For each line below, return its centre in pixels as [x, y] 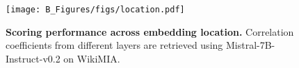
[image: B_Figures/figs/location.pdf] [95, 10]
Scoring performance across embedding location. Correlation [150, 31]
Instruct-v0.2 [33, 58]
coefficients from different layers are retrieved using [114, 45]
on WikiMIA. [92, 58]
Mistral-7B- [250, 45]
